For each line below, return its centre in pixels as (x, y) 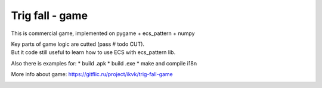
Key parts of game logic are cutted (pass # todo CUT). (78, 44)
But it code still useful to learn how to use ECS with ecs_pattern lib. (93, 52)
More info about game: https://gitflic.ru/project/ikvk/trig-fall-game (92, 74)
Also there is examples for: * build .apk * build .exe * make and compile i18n (104, 63)
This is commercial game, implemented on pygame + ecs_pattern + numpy (103, 33)
